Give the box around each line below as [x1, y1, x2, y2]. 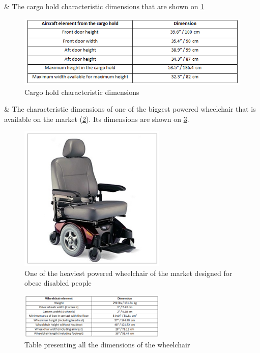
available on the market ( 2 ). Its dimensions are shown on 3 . [4, 113, 189, 124]
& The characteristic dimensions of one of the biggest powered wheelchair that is [4, 104, 256, 114]
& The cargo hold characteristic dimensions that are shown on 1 [4, 1, 205, 11]
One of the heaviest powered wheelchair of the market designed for [24, 267, 233, 278]
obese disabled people [24, 278, 92, 288]
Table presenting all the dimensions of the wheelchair [24, 339, 190, 349]
